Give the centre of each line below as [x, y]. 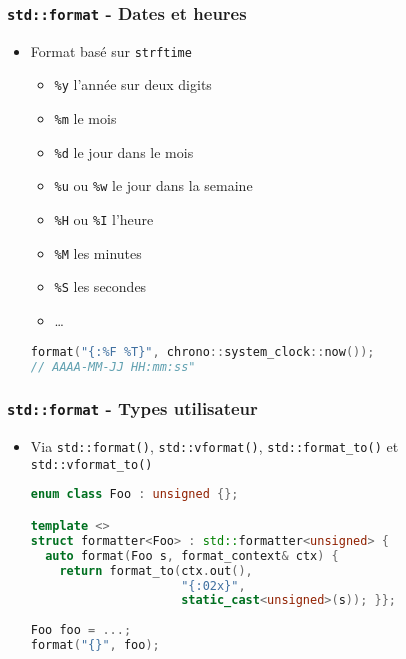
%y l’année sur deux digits [133, 84]
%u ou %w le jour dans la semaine [153, 185]
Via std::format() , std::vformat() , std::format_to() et [214, 446]
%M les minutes [98, 252]
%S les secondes [100, 286]
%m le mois [85, 118]
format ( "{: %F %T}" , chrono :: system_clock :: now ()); [202, 351]
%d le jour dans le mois [124, 151]
